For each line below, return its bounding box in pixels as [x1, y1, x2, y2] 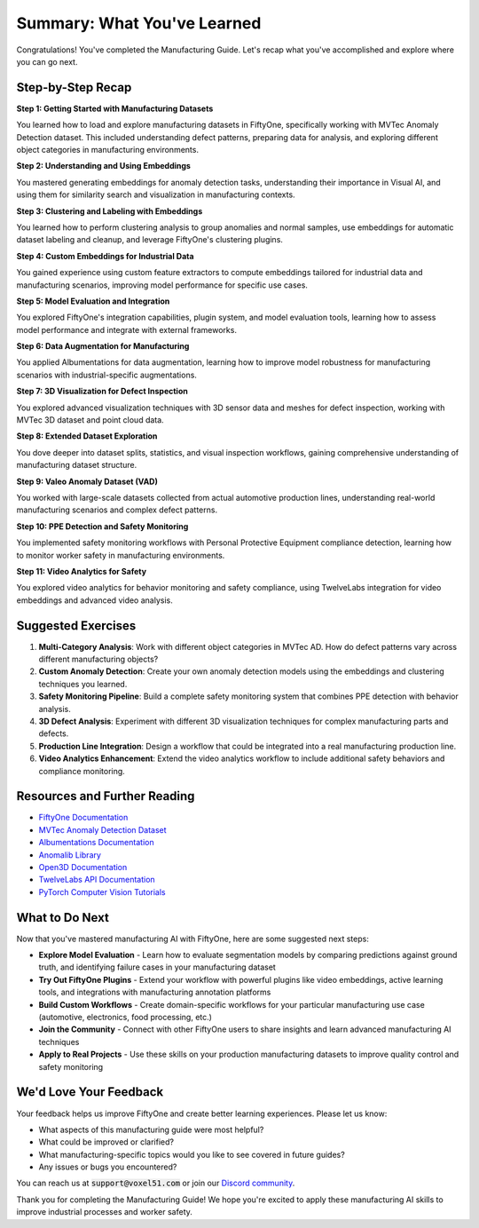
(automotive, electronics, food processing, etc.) [38, 1012, 213, 1023]
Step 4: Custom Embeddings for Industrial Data [16, 250, 194, 261]
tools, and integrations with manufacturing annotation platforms [38, 986, 271, 998]
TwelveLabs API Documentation [38, 875, 155, 885]
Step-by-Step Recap [16, 80, 132, 95]
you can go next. [16, 56, 78, 67]
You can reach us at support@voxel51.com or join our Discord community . [16, 1177, 295, 1189]
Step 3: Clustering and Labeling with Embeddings [16, 205, 203, 217]
